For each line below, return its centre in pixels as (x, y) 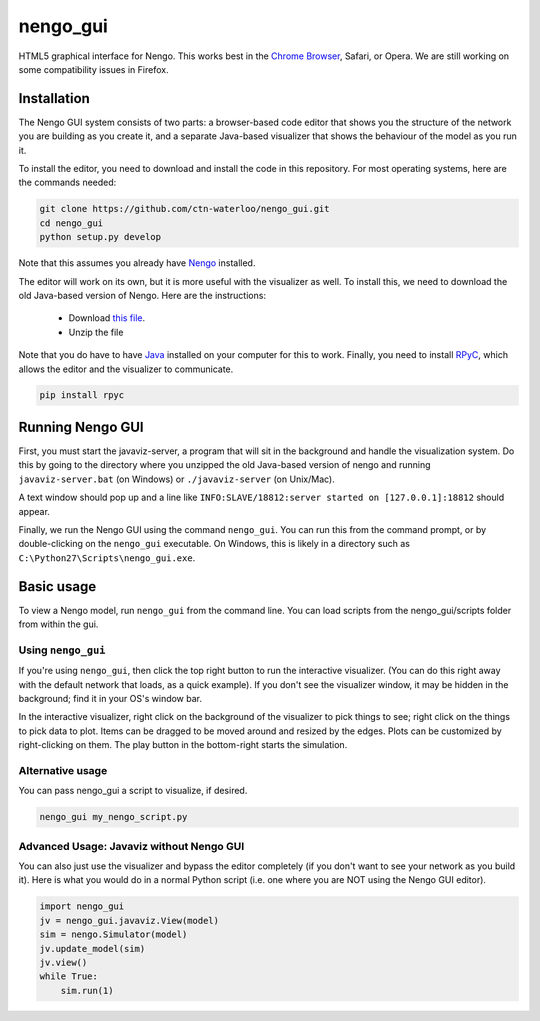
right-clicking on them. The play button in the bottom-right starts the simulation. (183, 745)
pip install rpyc (82, 395)
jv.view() (63, 962)
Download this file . (107, 318)
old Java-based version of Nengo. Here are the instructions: (142, 295)
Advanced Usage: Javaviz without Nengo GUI (131, 846)
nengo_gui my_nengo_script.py (113, 817)
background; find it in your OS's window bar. (110, 698)
